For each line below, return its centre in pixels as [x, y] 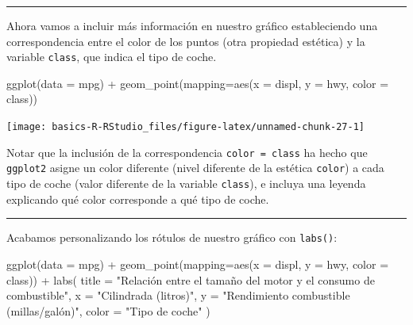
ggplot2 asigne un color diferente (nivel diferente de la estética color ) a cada [195, 168]
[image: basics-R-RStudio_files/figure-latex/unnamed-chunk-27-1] [186, 127]
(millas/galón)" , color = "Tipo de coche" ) [108, 310]
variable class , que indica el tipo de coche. [112, 57]
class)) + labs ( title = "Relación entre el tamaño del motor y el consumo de [191, 279]
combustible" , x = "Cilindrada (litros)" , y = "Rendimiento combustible [178, 295]
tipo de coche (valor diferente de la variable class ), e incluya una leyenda [186, 183]
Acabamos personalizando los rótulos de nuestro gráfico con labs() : [172, 237]
